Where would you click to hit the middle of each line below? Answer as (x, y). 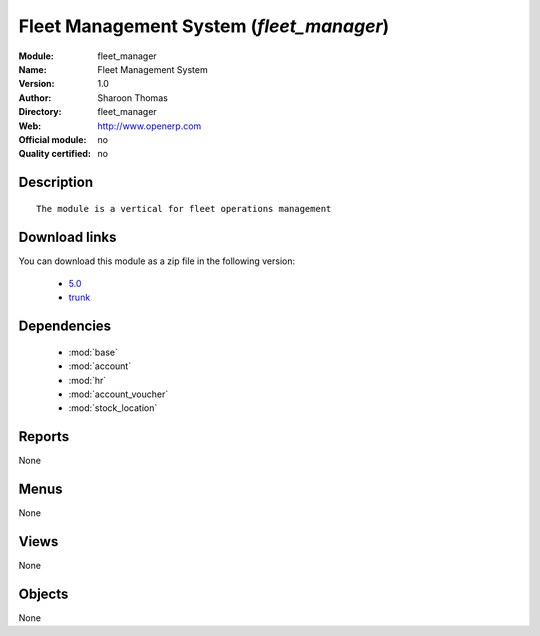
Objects (43, 593)
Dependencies (65, 326)
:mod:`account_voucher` (118, 394)
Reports (44, 436)
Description (56, 182)
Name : (32, 69)
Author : (35, 97)
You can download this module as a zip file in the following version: (157, 261)
